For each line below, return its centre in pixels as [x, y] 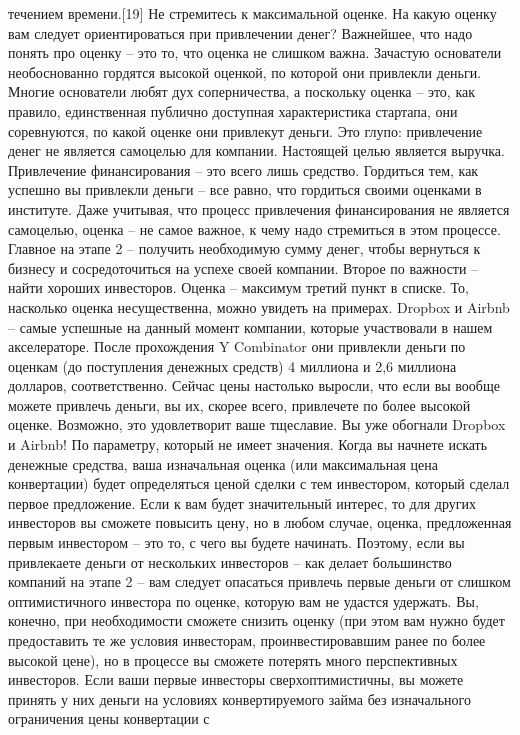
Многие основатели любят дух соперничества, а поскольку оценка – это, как [242, 91]
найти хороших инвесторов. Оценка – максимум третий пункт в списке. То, [238, 287]
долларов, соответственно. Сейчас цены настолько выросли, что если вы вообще [254, 385]
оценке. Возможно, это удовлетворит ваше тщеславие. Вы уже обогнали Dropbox [257, 424]
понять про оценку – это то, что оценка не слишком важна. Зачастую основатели [255, 52]
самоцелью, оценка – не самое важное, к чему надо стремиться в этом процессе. [254, 228]
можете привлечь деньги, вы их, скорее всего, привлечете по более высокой [239, 404]
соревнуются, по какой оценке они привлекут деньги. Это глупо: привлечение [245, 130]
